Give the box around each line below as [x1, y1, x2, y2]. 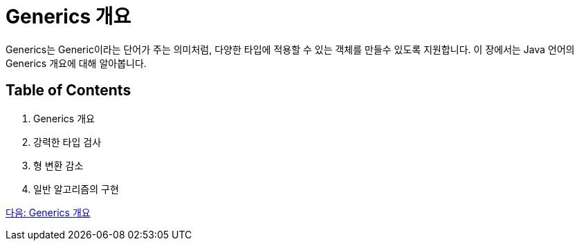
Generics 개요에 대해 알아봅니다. [6, 57, 147, 69]
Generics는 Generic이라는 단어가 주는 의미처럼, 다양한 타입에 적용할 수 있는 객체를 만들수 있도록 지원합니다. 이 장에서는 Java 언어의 [6, 43, 575, 55]
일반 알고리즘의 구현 [33, 182, 119, 195]
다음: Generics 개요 [6, 206, 91, 218]
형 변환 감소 [33, 159, 84, 171]
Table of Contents [6, 82, 131, 100]
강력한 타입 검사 [33, 135, 102, 148]
